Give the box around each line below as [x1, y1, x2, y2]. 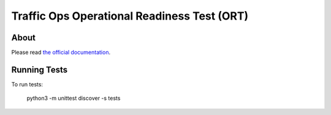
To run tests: [11, 80, 43, 88]
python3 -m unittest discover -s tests [26, 95, 121, 102]
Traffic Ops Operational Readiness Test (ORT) [11, 9, 249, 23]
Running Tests [11, 64, 67, 75]
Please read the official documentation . [11, 49, 110, 56]
